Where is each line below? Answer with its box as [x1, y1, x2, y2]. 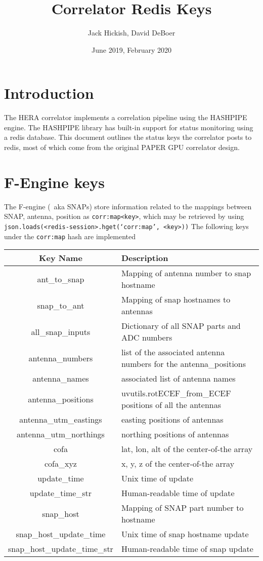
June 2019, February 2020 [92, 44, 171, 55]
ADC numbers [121, 331, 172, 344]
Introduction [4, 83, 94, 103]
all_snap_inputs [31, 325, 91, 338]
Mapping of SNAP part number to [121, 502, 244, 514]
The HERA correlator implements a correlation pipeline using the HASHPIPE [4, 112, 247, 123]
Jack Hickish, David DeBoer [87, 27, 176, 38]
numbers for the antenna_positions [121, 358, 246, 370]
